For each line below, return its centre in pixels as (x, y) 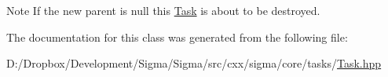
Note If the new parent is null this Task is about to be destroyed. (163, 10)
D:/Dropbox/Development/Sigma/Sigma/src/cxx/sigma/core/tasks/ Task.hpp (194, 63)
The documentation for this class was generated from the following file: (177, 37)
